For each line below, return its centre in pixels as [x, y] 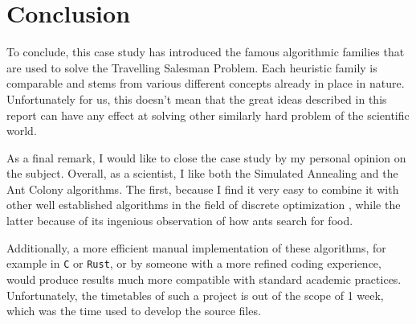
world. [22, 131]
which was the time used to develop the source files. [134, 311]
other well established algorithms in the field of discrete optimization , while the [204, 205]
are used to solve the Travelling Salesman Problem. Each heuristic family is [192, 67]
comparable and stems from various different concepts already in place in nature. [206, 83]
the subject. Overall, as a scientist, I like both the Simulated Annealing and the [202, 173]
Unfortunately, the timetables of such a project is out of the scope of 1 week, [195, 295]
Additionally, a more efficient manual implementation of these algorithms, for [196, 247]
